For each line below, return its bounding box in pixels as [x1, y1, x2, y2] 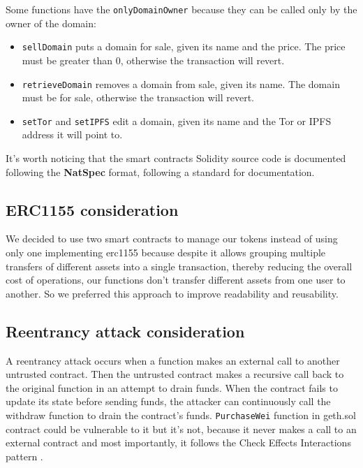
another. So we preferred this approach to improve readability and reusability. [6, 286, 339, 300]
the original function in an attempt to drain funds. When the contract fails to [6, 380, 338, 395]
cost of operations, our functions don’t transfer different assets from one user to [6, 272, 346, 287]
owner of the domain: [6, 15, 96, 30]
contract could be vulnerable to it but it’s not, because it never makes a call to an [6, 421, 357, 436]
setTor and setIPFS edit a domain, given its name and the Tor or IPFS [22, 113, 332, 128]
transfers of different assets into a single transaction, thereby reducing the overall [6, 258, 353, 273]
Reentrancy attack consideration [6, 320, 245, 342]
